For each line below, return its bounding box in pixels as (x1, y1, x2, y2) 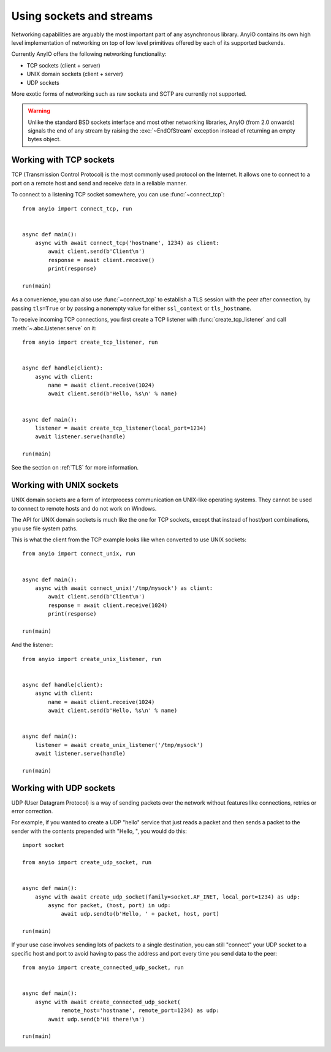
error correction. (11, 808, 53, 814)
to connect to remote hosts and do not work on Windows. (11, 505, 157, 512)
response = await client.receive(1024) (48, 601, 168, 609)
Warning (28, 107, 50, 115)
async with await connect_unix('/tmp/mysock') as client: (34, 584, 213, 592)
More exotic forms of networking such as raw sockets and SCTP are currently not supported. (11, 90, 247, 98)
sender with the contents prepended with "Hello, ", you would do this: (11, 827, 187, 835)
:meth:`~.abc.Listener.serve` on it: (11, 324, 97, 331)
